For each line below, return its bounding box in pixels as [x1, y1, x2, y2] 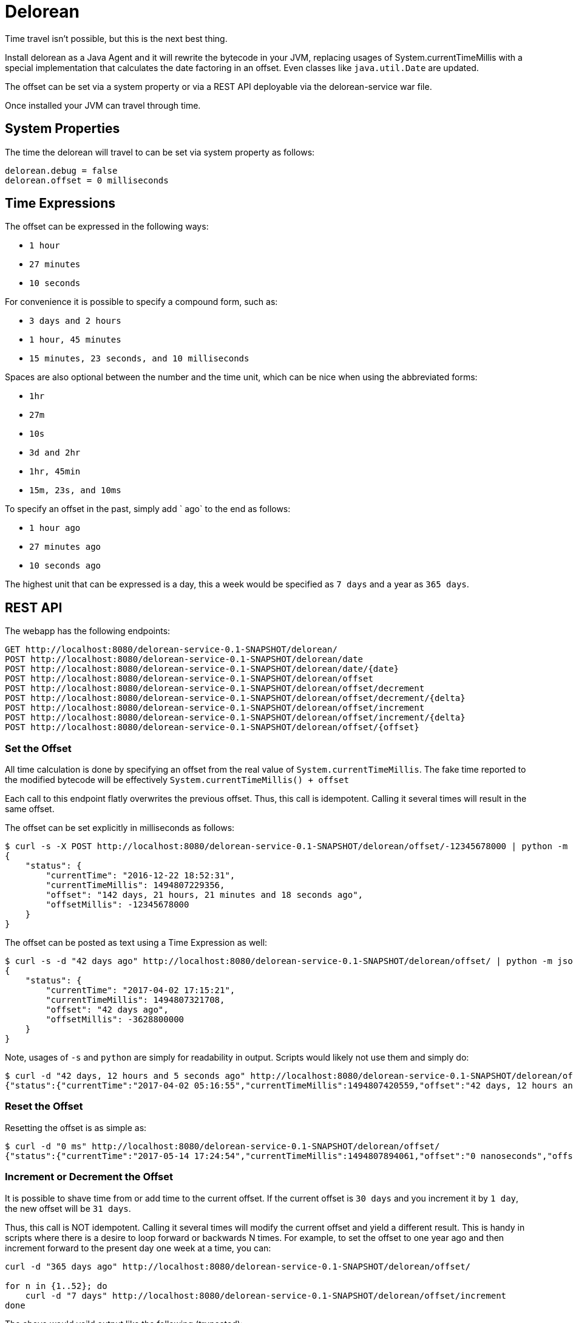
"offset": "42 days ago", [46, 1005, 169, 1015]
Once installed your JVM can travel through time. [5, 100, 201, 111]
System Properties [5, 121, 120, 137]
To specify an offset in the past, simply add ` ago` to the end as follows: [5, 504, 291, 514]
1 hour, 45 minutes [29, 335, 121, 345]
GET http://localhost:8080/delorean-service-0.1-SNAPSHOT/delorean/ [5, 644, 337, 655]
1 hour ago [29, 523, 81, 533]
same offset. [5, 804, 55, 815]
